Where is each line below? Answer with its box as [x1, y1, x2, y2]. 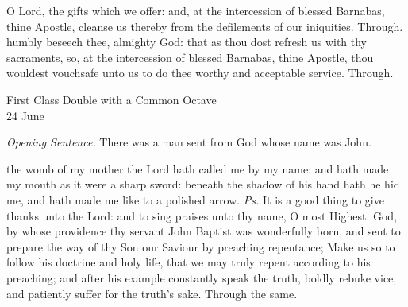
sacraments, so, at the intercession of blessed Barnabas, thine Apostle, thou [6, 49, 374, 65]
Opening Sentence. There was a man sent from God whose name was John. [6, 134, 371, 150]
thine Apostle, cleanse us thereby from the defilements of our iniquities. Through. [6, 17, 403, 34]
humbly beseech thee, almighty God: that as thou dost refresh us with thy [6, 33, 368, 50]
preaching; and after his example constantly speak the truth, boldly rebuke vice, [6, 269, 397, 286]
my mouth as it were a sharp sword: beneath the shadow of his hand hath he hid [6, 176, 400, 192]
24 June [6, 107, 44, 123]
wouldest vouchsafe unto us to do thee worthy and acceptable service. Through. [6, 64, 394, 81]
